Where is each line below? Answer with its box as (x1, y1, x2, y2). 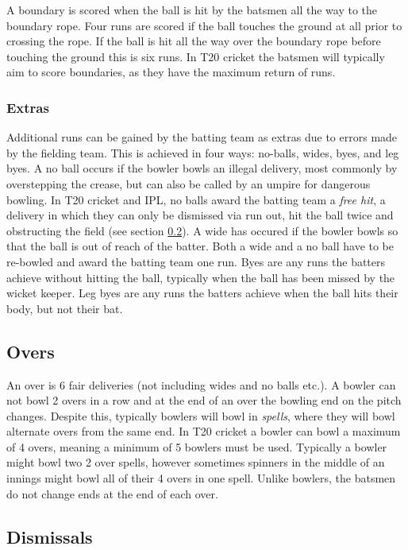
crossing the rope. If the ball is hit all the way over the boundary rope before (6, 33, 381, 49)
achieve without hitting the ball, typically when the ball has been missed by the (6, 269, 395, 285)
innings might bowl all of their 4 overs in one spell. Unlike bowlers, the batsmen (6, 470, 396, 486)
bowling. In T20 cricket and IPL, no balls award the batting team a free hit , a (6, 191, 386, 207)
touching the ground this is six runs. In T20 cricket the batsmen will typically (6, 48, 385, 64)
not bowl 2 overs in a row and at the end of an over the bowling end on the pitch (6, 392, 402, 409)
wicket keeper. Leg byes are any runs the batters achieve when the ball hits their (6, 285, 398, 301)
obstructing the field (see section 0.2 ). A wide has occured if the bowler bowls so (6, 222, 398, 238)
